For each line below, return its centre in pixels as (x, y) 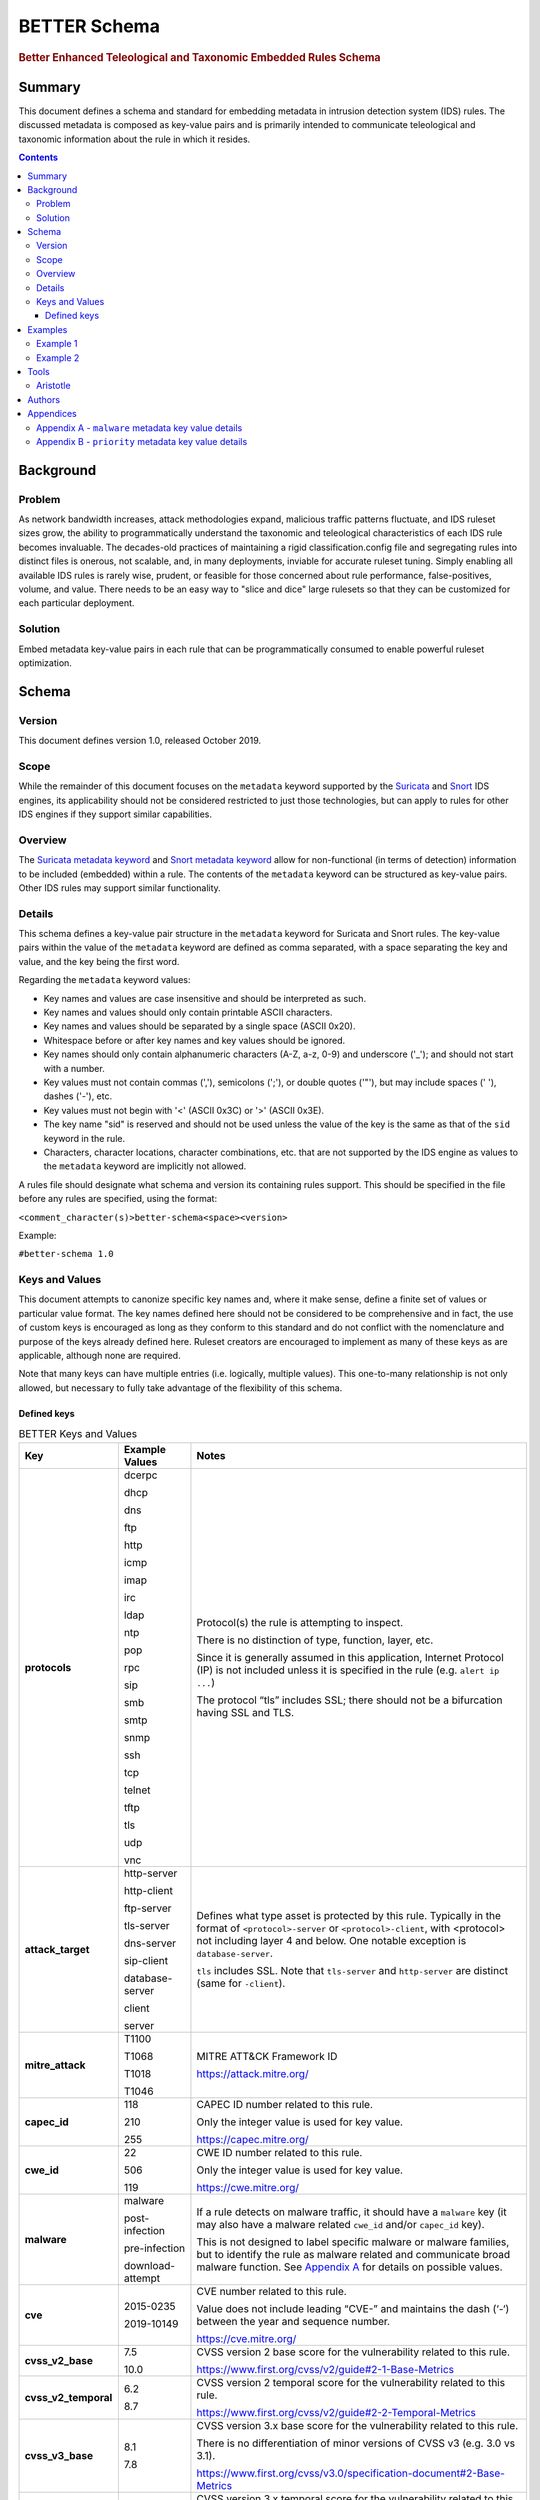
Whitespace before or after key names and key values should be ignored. (194, 1040)
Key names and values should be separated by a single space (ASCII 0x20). (199, 1026)
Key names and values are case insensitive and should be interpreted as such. (205, 998)
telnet (137, 1790)
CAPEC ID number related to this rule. (285, 2104)
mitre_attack (55, 2065)
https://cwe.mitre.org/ (248, 2187)
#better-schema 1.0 (66, 1254)
